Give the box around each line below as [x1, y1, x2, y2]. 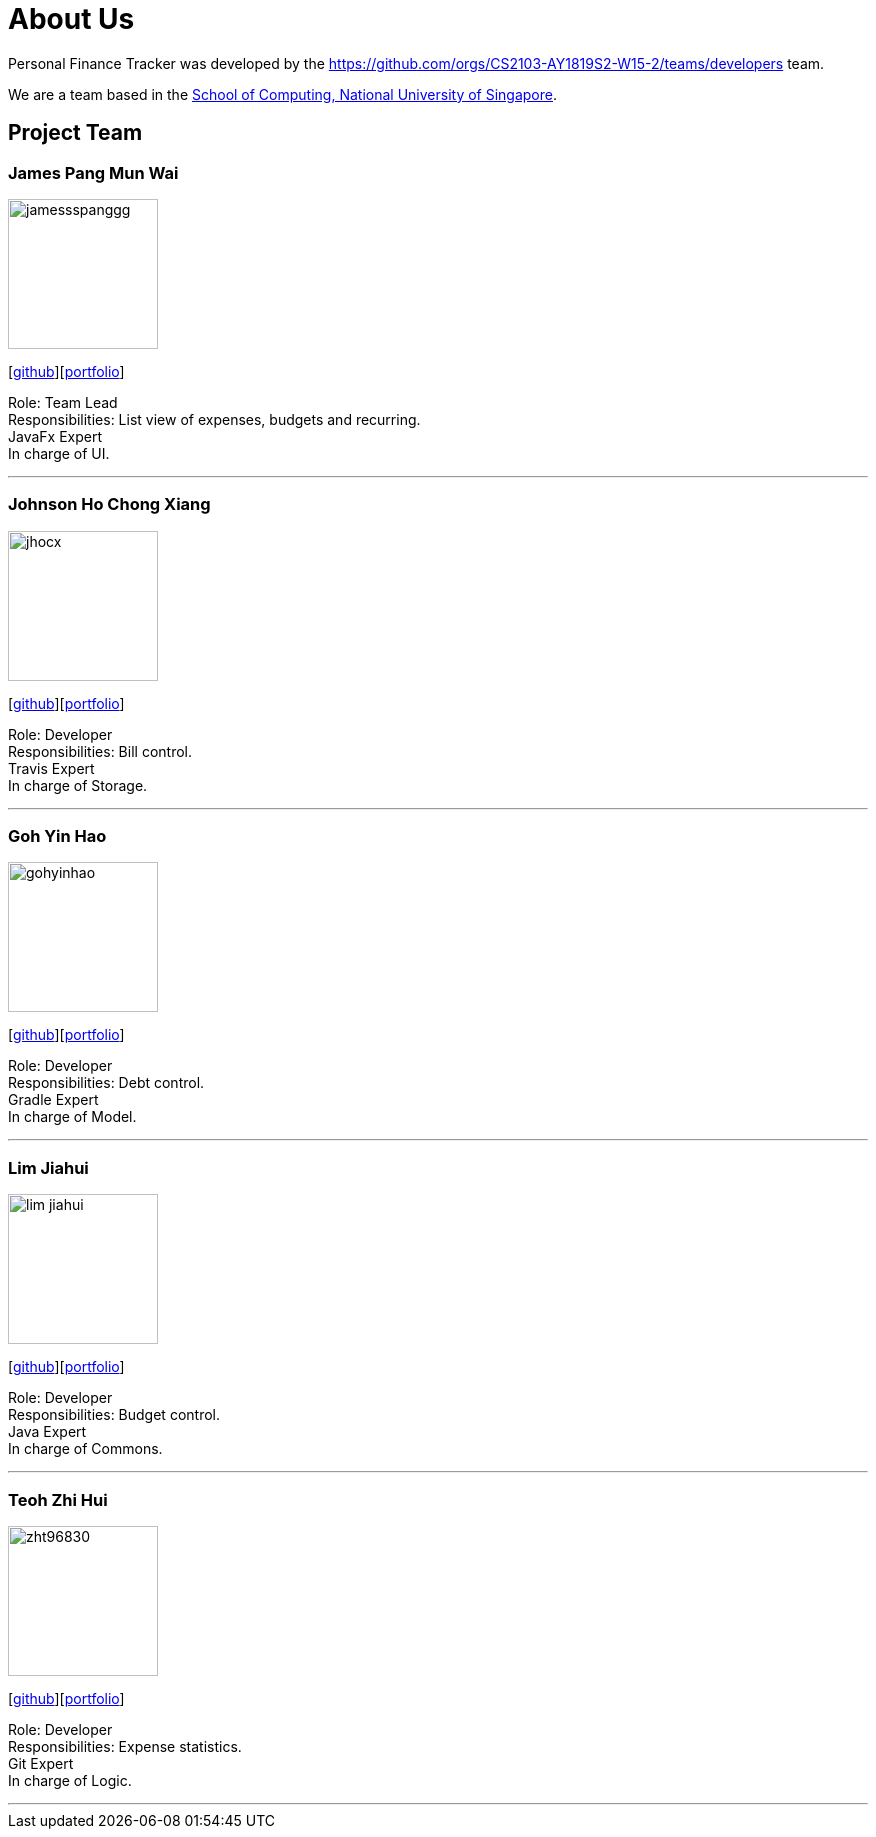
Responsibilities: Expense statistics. [8, 1737, 242, 1755]
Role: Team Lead [8, 393, 118, 411]
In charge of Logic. [8, 1771, 132, 1789]
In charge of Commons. [8, 1440, 163, 1458]
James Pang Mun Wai [8, 162, 179, 183]
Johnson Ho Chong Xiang [8, 494, 211, 515]
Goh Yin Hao [8, 826, 107, 847]
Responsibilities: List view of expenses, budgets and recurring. [8, 410, 421, 428]
